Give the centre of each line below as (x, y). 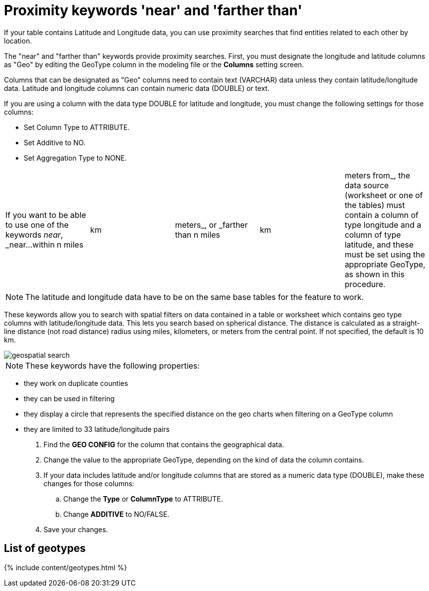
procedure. (365, 284)
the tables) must (375, 205)
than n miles (198, 234)
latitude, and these (379, 244)
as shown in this (375, 274)
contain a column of (382, 215)
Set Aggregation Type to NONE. (75, 158)
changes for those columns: (89, 483)
